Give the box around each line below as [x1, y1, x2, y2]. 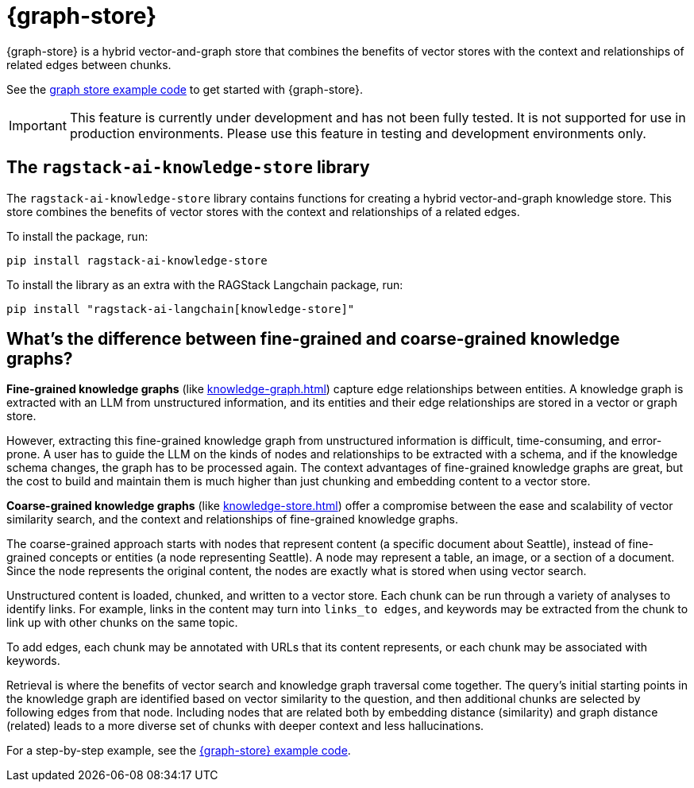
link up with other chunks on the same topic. [6, 616, 238, 630]
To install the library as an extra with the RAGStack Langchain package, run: [6, 277, 403, 292]
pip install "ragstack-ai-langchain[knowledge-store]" [6, 302, 355, 315]
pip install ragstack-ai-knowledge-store [6, 253, 268, 267]
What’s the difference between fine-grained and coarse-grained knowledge [6, 329, 620, 350]
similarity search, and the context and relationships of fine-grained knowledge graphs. [6, 512, 459, 527]
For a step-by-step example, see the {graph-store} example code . [6, 744, 351, 758]
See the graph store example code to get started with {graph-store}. [6, 82, 364, 96]
